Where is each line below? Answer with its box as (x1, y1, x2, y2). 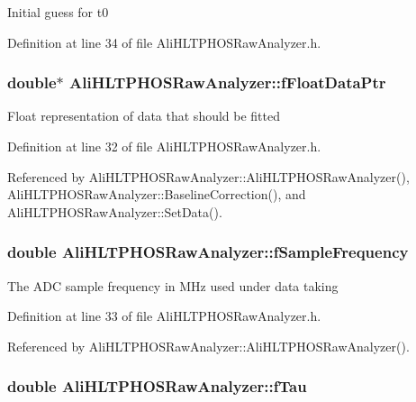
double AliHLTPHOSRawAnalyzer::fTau (7, 375, 307, 397)
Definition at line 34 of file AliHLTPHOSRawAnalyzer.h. (7, 32, 321, 51)
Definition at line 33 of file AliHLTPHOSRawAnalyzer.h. (7, 306, 321, 325)
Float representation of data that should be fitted (7, 106, 281, 125)
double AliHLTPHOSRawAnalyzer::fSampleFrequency (7, 241, 409, 263)
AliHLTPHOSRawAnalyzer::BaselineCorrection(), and (7, 185, 306, 204)
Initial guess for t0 (7, 3, 109, 21)
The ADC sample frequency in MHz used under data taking (7, 276, 339, 295)
